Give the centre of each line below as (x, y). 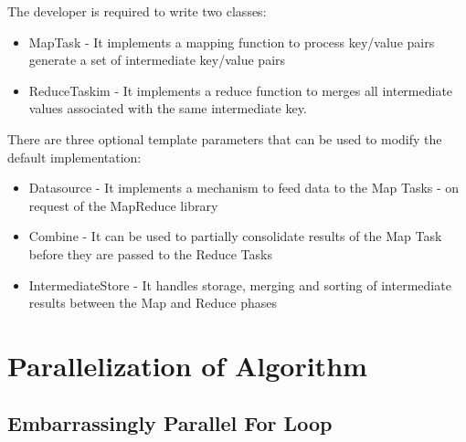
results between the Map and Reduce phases (153, 303)
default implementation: (74, 157)
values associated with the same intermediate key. (168, 108)
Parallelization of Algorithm (187, 365)
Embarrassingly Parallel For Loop (170, 423)
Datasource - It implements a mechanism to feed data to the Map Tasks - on (244, 188)
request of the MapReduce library (123, 205)
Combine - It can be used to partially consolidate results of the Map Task (235, 236)
